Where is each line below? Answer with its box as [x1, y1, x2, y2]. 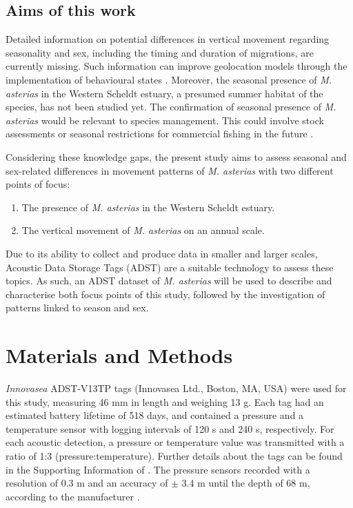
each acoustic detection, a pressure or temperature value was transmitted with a [6, 435, 345, 449]
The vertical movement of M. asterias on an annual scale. [21, 223, 265, 237]
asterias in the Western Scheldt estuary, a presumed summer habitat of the [6, 86, 323, 100]
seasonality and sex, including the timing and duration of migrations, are [6, 45, 314, 59]
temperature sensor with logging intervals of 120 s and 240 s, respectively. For [6, 421, 334, 436]
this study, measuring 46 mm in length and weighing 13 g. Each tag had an [6, 394, 324, 409]
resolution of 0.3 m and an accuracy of [6, 476, 168, 490]
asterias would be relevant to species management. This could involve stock [6, 113, 324, 127]
